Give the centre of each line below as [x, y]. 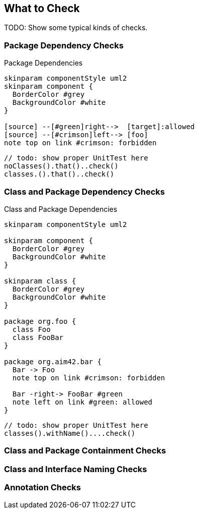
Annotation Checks [43, 488]
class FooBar [38, 337]
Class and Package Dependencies [61, 209]
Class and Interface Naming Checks [76, 469]
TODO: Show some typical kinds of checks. [76, 28]
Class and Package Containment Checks [85, 451]
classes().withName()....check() [70, 433]
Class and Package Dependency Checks [84, 191]
